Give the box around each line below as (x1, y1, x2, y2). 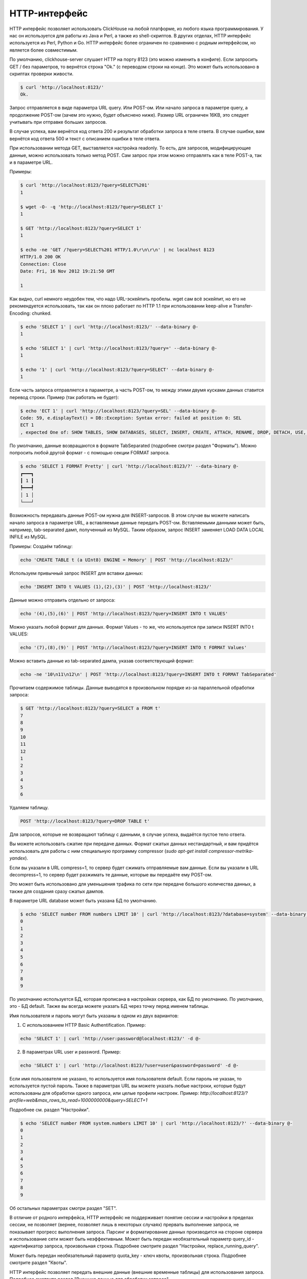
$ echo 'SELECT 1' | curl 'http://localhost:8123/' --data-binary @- (20, 324, 199, 329)
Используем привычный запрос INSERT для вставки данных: (9, 570, 143, 576)
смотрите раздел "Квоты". (9, 1260, 68, 1266)
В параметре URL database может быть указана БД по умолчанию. (9, 898, 157, 904)
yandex (9, 855, 26, 862)
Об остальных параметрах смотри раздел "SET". (9, 1205, 117, 1211)
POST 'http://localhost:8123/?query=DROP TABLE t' (20, 818, 150, 824)
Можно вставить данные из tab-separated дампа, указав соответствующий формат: (9, 657, 194, 664)
